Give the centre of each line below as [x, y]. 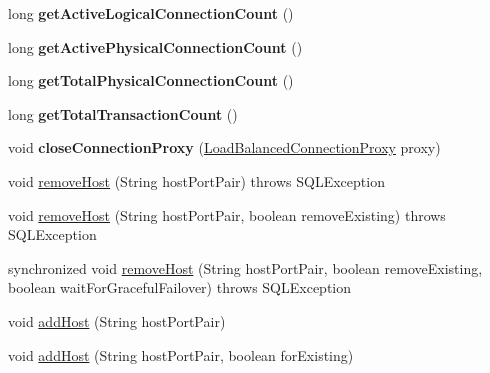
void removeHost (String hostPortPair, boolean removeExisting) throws [227, 214]
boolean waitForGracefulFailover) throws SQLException [179, 287]
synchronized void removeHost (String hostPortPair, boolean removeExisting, [245, 267]
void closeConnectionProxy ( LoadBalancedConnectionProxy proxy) [224, 147]
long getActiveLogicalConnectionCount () [151, 13]
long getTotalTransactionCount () [123, 113]
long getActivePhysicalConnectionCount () [155, 46]
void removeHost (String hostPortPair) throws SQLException [196, 180]
